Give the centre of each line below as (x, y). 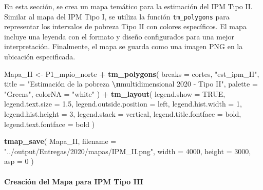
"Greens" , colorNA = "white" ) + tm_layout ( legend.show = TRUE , (115, 93)
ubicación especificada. (40, 57)
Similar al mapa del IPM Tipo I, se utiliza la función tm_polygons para (117, 16)
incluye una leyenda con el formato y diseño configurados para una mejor (119, 36)
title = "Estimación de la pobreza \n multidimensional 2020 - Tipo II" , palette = (131, 84)
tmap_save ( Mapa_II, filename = (60, 141)
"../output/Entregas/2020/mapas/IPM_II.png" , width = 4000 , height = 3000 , (128, 151)
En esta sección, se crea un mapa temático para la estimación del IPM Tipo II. (128, 6)
